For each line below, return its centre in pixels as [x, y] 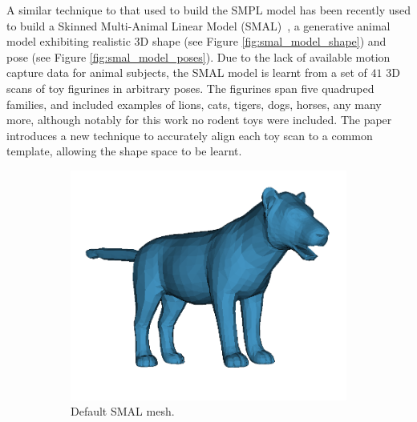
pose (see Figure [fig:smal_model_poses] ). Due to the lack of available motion [198, 56]
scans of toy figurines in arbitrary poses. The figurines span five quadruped [190, 88]
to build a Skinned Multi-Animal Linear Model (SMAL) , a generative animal [198, 25]
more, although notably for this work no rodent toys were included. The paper [199, 120]
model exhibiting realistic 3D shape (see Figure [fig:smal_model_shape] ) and [196, 41]
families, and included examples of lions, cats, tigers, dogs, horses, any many [194, 104]
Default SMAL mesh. [123, 411]
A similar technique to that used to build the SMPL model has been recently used [208, 10]
